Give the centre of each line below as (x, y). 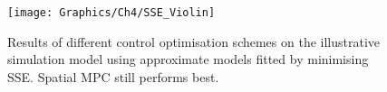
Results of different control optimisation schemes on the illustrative (194, 41)
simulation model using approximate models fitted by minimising (188, 59)
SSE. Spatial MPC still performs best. (113, 76)
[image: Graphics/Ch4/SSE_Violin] (111, 13)
